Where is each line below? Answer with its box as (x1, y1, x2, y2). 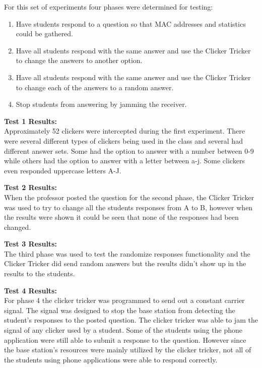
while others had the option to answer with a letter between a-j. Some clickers (4, 155, 245, 166)
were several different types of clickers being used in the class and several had (4, 135, 243, 146)
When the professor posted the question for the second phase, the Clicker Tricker (4, 192, 254, 202)
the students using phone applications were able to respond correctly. (4, 354, 218, 364)
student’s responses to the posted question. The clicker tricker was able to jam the (4, 315, 258, 325)
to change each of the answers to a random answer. (16, 82, 174, 92)
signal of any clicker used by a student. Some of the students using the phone (4, 325, 242, 335)
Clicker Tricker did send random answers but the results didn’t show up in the (4, 258, 246, 269)
